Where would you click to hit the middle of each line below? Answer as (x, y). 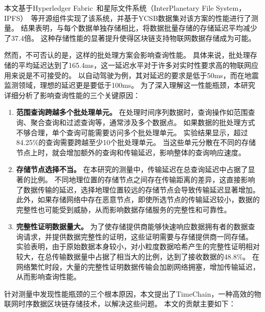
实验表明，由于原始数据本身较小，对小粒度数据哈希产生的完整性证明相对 (138, 246)
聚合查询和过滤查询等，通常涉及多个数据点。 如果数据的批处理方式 (143, 122)
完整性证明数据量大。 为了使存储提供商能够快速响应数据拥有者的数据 (132, 226)
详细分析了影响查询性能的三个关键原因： (72, 95)
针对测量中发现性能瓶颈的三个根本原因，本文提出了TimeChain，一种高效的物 (133, 293)
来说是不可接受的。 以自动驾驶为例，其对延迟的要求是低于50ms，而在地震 (135, 75)
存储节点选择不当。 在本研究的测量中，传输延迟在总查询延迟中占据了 (132, 169)
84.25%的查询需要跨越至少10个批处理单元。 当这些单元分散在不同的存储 (136, 142)
